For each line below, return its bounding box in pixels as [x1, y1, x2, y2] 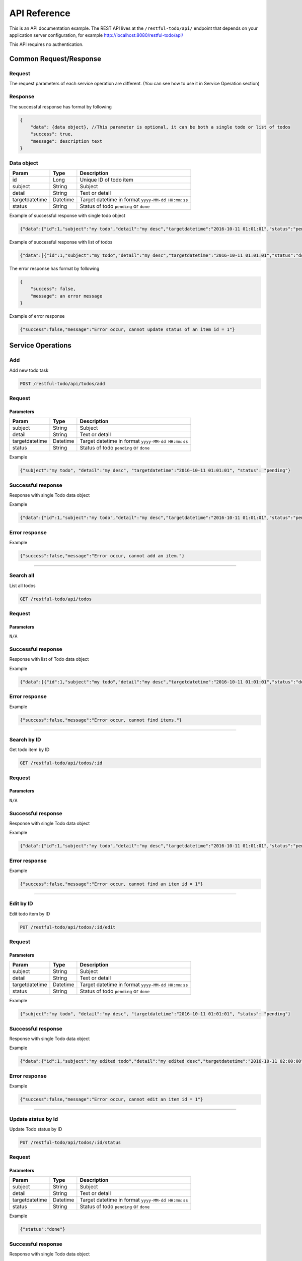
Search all [9, 572, 35, 579]
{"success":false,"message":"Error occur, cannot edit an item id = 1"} [20, 1097, 203, 1102]
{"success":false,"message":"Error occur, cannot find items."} [20, 717, 182, 723]
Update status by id [9, 1115, 58, 1122]
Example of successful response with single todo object [9, 212, 126, 218]
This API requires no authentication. [9, 41, 84, 47]
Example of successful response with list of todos [9, 239, 113, 245]
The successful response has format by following [9, 103, 112, 109]
